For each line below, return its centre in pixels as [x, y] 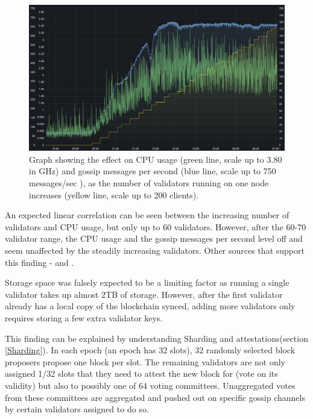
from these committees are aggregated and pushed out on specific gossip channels [155, 397]
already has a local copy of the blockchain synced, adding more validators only [150, 306]
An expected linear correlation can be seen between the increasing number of [147, 215]
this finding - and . [40, 262]
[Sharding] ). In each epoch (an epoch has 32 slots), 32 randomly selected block [150, 350]
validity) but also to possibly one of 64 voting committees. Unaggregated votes [150, 385]
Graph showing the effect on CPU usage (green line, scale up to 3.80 [156, 159]
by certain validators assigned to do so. [77, 409]
